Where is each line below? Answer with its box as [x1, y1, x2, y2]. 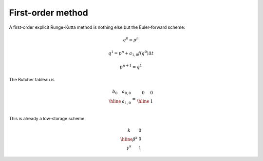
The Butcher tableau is [9, 77, 55, 83]
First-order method [9, 7, 89, 18]
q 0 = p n [123, 36, 139, 42]
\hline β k [120, 135, 138, 142]
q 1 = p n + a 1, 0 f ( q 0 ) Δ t [108, 50, 154, 57]
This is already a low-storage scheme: [9, 115, 86, 121]
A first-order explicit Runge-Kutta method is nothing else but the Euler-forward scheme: [9, 24, 185, 30]
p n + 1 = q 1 [119, 63, 142, 70]
